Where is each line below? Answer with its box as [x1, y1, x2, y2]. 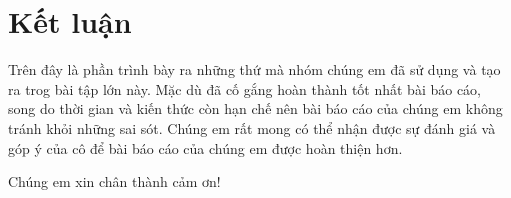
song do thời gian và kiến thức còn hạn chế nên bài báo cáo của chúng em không [8, 98, 503, 119]
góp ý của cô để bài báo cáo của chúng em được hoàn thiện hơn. [8, 137, 403, 158]
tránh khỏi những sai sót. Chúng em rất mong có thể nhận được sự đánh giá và [8, 117, 496, 138]
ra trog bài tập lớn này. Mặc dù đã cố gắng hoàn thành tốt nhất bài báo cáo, [8, 78, 482, 99]
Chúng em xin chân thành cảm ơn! [8, 171, 221, 192]
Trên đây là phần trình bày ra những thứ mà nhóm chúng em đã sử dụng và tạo [8, 59, 501, 80]
